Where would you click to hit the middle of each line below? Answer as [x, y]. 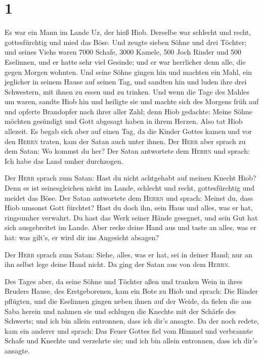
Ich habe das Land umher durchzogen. [64, 161]
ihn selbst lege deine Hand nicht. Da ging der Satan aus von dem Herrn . [118, 264]
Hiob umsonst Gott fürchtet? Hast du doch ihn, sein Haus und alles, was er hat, [129, 208]
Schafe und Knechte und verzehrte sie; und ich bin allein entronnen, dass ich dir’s [131, 341]
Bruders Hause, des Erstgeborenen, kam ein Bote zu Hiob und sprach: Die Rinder [131, 291]
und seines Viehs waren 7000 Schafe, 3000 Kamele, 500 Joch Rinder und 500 [123, 52]
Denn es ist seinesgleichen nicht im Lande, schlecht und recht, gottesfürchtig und [130, 188]
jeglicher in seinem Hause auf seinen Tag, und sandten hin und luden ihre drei [126, 82]
